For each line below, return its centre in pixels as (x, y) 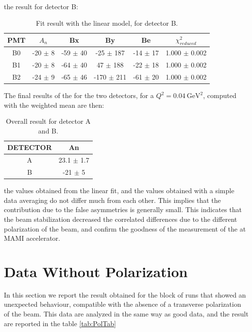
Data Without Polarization (96, 271)
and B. (48, 130)
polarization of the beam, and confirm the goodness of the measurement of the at (125, 228)
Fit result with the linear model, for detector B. (107, 23)
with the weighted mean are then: (54, 105)
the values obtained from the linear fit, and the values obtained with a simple (119, 191)
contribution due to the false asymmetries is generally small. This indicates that (123, 209)
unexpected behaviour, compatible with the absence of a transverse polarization (123, 304)
